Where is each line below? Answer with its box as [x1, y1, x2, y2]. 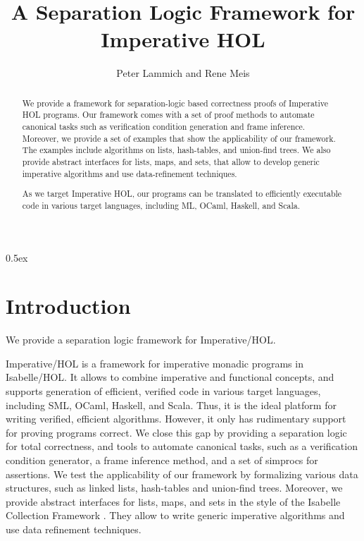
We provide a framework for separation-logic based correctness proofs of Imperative [22, 97, 329, 109]
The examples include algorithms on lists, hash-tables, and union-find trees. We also [22, 144, 331, 156]
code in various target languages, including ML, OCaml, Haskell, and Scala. [22, 199, 300, 211]
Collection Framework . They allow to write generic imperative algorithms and [6, 508, 345, 523]
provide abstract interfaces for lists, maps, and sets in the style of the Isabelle [6, 494, 341, 509]
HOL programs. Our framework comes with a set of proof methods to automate [22, 109, 315, 121]
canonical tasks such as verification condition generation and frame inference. [22, 121, 306, 133]
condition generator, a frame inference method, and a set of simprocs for [6, 452, 318, 467]
